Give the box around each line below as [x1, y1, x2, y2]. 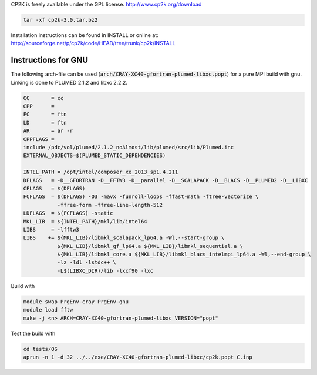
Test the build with [11, 330, 56, 337]
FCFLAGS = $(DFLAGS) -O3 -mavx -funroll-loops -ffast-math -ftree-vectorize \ [23, 193, 259, 200]
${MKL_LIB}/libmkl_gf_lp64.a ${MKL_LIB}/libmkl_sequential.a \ [57, 243, 244, 249]
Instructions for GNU [11, 55, 88, 65]
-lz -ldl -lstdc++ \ [57, 259, 117, 266]
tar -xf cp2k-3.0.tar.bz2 [23, 16, 98, 23]
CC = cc [23, 95, 64, 101]
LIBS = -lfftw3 [23, 226, 79, 233]
